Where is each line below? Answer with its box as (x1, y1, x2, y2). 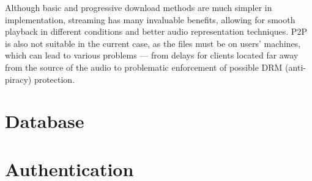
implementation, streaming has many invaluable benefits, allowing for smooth (5, 13, 295, 26)
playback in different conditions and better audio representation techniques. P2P (5, 25, 307, 38)
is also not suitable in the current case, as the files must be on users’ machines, (5, 37, 301, 49)
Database (5, 108, 84, 133)
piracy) (5, 73, 32, 85)
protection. (34, 73, 75, 85)
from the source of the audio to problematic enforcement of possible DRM (5, 60, 283, 73)
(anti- (285, 60, 306, 73)
